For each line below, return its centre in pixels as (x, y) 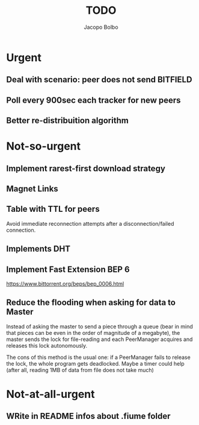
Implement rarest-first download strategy (86, 168)
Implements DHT (38, 249)
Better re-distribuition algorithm (68, 121)
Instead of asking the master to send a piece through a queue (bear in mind (100, 326)
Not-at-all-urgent (51, 394)
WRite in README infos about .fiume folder (88, 416)
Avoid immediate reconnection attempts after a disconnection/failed (90, 223)
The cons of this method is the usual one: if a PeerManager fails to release (98, 357)
